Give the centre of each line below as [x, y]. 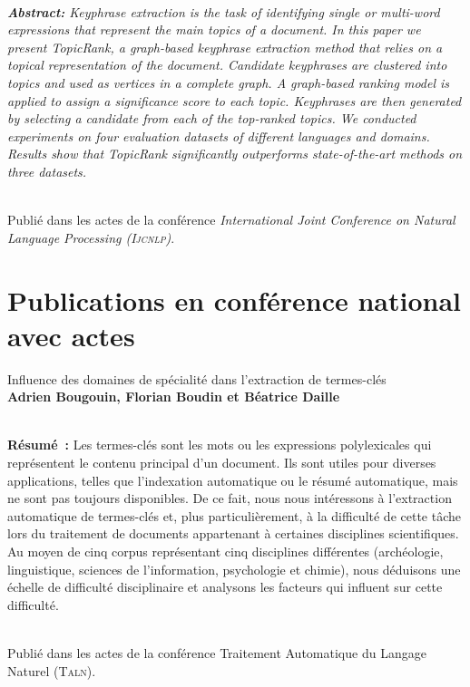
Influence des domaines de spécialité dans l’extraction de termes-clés [197, 378]
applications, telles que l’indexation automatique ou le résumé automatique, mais [233, 480]
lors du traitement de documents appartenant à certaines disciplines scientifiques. [233, 533]
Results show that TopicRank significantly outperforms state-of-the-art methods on [235, 154]
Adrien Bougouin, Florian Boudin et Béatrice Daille [174, 397]
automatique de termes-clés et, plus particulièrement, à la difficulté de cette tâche [234, 515]
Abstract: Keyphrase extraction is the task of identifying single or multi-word [224, 11]
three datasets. [47, 171]
